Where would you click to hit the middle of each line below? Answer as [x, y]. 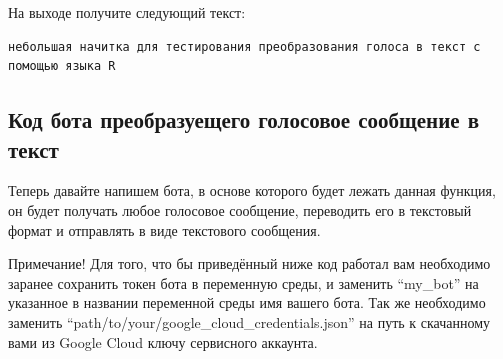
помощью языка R [62, 66]
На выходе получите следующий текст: [127, 12]
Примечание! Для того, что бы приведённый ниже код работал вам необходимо [249, 263]
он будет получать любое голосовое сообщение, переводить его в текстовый [240, 209]
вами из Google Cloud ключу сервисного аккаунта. [163, 341]
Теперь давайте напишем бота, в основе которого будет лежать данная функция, [252, 190]
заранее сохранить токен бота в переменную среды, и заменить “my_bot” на [243, 282]
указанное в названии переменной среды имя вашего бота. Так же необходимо [247, 302]
